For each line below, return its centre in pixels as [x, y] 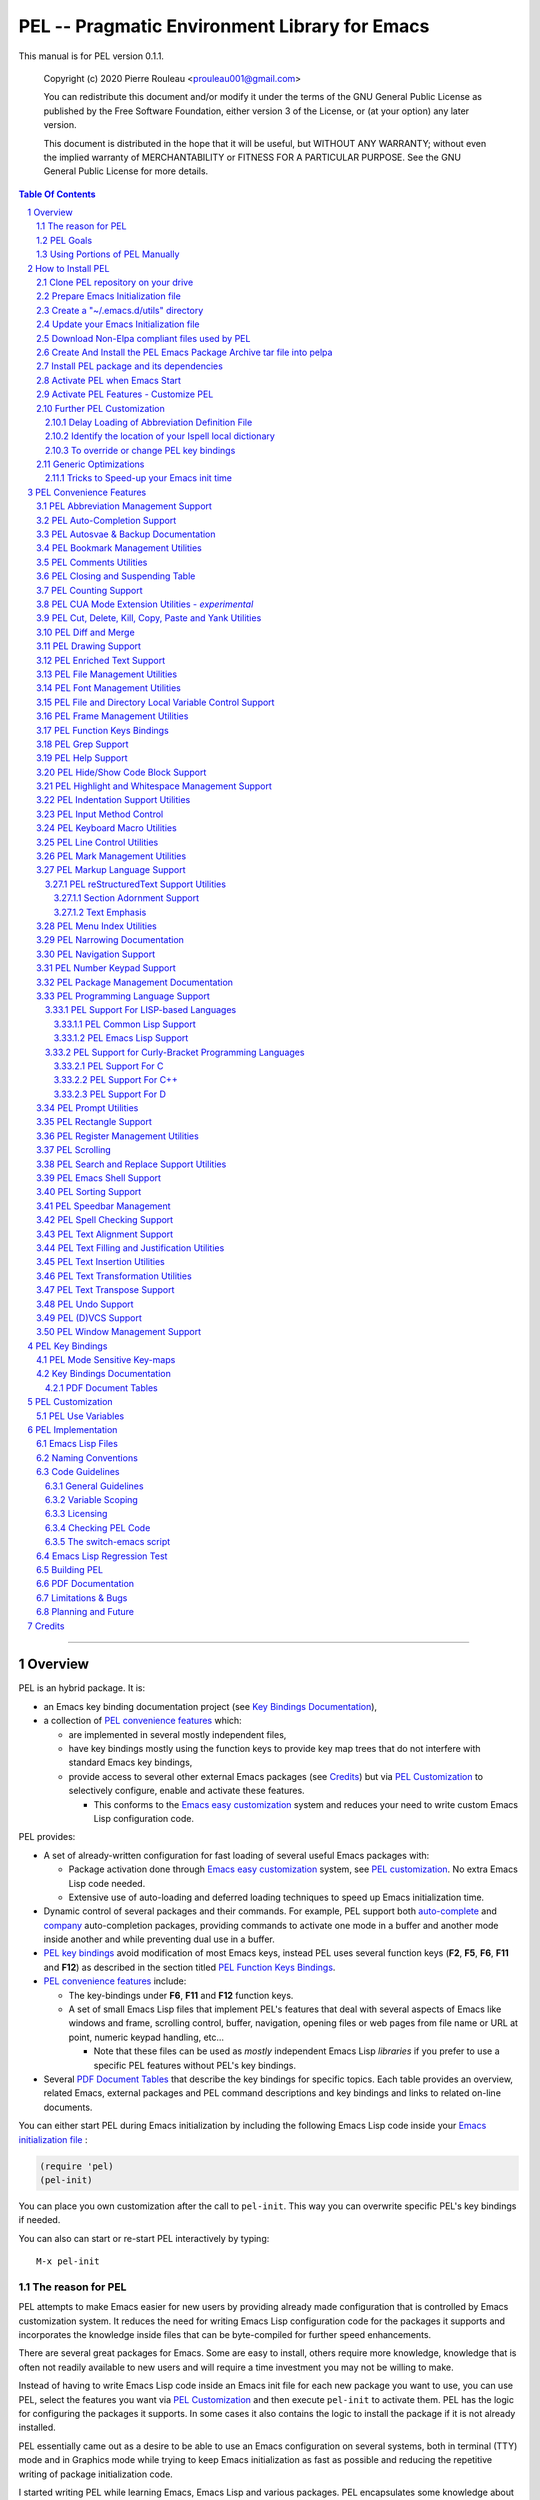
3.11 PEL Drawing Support [89, 646]
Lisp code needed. [107, 1883]
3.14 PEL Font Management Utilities [109, 688]
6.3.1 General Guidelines [94, 1486]
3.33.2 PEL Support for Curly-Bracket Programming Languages [175, 1052]
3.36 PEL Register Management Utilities [117, 1136]
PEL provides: [47, 1837]
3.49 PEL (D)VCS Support [89, 1317]
